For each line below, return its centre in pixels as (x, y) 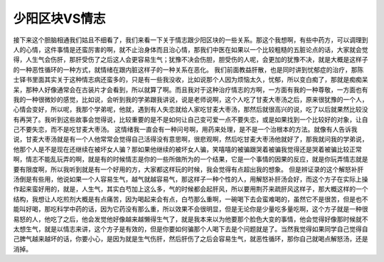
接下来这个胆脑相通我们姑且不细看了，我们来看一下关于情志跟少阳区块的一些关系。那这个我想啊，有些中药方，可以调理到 (191, 40)
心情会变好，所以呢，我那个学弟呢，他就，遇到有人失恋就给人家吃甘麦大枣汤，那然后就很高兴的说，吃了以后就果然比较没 (191, 110)
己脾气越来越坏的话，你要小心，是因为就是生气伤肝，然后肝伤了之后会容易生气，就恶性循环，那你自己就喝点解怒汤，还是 (191, 239)
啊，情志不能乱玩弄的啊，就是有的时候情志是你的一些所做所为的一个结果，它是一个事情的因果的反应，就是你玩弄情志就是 (191, 159)
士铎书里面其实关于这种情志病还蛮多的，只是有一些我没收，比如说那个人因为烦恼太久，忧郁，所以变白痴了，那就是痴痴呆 (191, 80)
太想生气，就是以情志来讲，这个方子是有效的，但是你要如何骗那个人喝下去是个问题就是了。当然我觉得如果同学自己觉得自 (191, 229)
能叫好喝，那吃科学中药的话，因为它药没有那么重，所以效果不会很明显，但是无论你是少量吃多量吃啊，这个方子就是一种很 (191, 209)
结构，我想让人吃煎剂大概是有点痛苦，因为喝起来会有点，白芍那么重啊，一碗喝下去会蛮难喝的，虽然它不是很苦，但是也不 (191, 199)
